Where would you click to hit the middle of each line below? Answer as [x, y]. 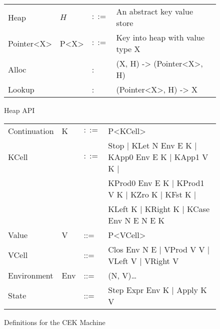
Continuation [31, 130]
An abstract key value [154, 11]
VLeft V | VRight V [143, 260]
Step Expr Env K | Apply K [157, 289]
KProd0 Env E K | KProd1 [156, 182]
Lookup [21, 89]
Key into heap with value [160, 37]
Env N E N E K [136, 220]
